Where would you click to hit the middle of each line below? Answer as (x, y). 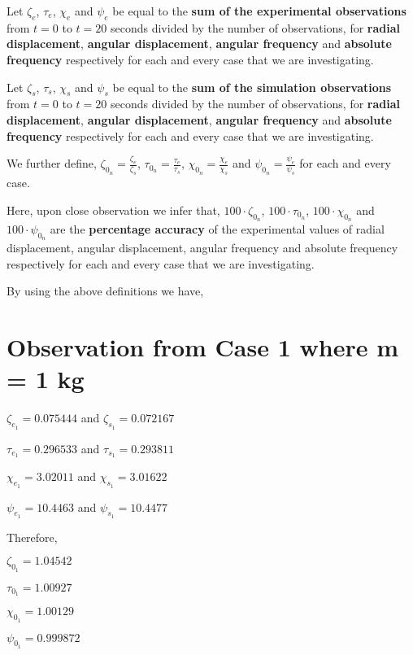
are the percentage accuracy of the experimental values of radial (217, 229)
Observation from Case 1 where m (203, 347)
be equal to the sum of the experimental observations (259, 11)
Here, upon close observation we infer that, (113, 210)
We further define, (52, 163)
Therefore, (32, 537)
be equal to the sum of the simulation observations (252, 87)
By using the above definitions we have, (105, 291)
